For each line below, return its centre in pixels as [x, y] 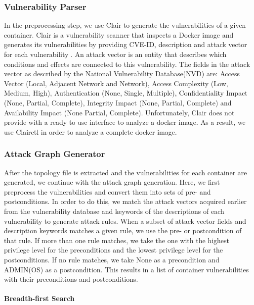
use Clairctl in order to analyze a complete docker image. [90, 131]
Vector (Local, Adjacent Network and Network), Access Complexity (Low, [116, 83]
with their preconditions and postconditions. [71, 279]
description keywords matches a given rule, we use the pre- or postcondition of [123, 230]
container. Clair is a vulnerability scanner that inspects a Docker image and [119, 34]
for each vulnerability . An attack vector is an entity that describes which [115, 54]
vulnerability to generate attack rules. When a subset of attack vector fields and [125, 221]
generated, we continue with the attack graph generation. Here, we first [112, 182]
